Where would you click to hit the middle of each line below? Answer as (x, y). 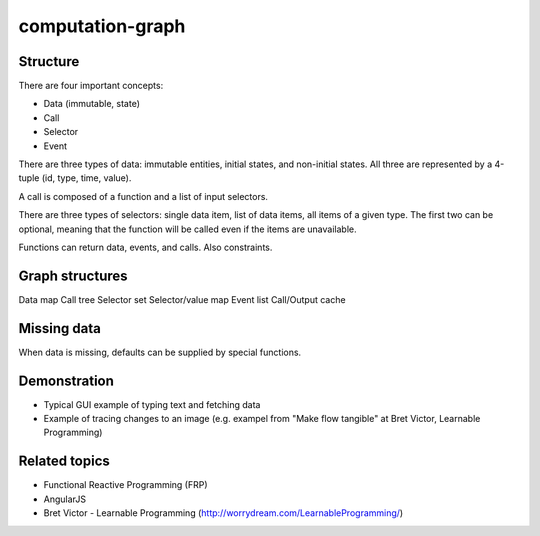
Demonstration (66, 380)
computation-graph (102, 26)
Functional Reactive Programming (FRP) (126, 485)
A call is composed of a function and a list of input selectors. (143, 196)
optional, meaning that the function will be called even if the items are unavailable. (187, 229)
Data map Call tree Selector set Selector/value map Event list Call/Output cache (182, 299)
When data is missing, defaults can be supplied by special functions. (160, 352)
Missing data (60, 328)
